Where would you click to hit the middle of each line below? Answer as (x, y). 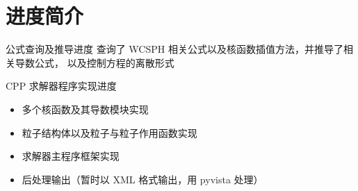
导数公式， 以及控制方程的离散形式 (95, 62)
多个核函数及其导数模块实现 (85, 109)
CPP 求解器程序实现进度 (61, 86)
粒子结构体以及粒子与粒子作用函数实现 (109, 132)
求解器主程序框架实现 (71, 156)
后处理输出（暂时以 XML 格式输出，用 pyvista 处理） (143, 179)
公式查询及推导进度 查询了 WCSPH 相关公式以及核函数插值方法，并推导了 (174, 49)
